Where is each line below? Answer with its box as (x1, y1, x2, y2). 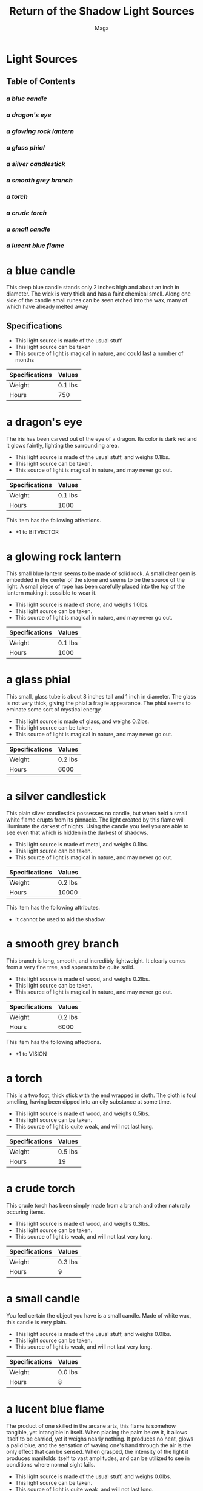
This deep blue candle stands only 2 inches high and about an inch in (6, 284, 180, 291)
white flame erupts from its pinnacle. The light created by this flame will (6, 816, 185, 823)
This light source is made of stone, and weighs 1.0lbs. (15, 601, 150, 609)
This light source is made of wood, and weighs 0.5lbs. (15, 1110, 150, 1117)
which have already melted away (6, 303, 88, 311)
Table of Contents (6, 76, 76, 86)
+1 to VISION (15, 1050, 47, 1057)
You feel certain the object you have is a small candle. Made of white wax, (6, 1312, 191, 1319)
